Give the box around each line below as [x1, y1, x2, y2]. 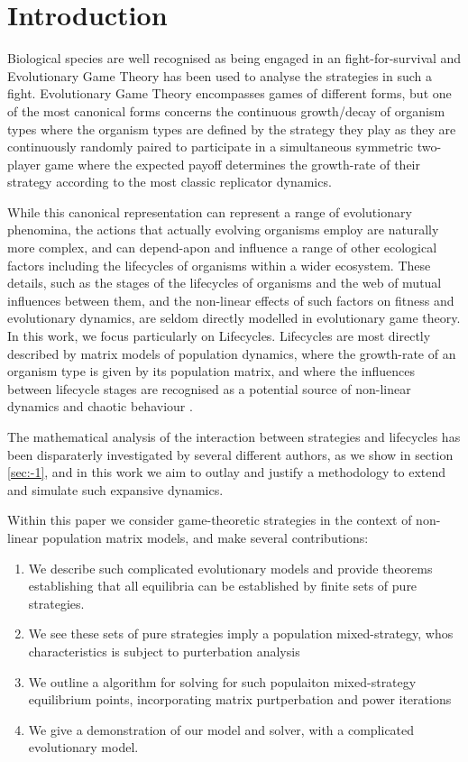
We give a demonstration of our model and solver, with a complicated [28, 720, 415, 739]
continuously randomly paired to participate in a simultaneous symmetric [7, 137, 414, 156]
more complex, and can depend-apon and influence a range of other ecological [7, 238, 437, 257]
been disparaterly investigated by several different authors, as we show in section [7, 445, 454, 464]
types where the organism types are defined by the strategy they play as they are [7, 119, 456, 138]
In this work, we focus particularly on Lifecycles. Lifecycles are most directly [7, 326, 431, 345]
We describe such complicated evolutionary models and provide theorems [28, 558, 433, 577]
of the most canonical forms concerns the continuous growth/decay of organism [7, 101, 445, 120]
